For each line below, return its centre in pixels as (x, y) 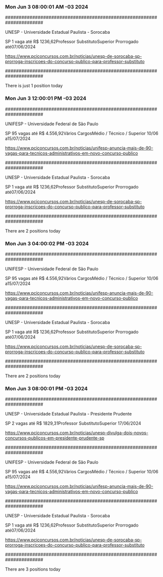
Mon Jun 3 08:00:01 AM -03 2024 (47, 7)
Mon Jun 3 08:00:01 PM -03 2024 (47, 389)
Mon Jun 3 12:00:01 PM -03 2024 (46, 98)
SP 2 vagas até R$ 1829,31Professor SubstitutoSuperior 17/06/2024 (73, 423)
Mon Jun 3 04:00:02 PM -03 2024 (47, 243)
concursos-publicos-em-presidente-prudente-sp (55, 438)
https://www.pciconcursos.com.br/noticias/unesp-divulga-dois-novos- (77, 433)
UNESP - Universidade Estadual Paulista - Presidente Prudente (69, 414)
